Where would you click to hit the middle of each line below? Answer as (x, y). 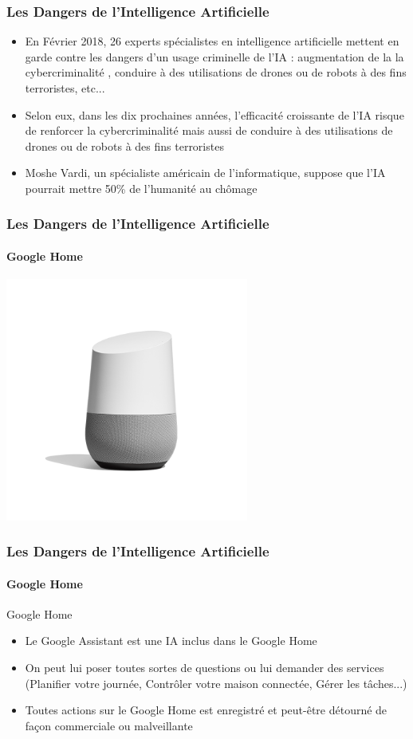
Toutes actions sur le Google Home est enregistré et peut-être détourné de (206, 710)
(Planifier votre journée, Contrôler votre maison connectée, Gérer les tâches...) (216, 683)
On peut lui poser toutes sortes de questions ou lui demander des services (205, 667)
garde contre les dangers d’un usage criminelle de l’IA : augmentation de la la (214, 56)
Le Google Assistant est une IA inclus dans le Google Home (171, 641)
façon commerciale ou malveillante (109, 725)
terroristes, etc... (65, 88)
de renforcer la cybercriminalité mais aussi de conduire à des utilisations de (209, 130)
